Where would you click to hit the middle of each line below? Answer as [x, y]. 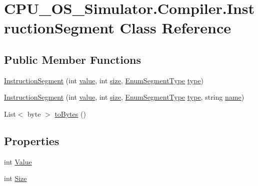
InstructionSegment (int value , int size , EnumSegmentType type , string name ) [124, 97]
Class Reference [175, 28]
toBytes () [70, 113]
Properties [32, 140]
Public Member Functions [72, 59]
